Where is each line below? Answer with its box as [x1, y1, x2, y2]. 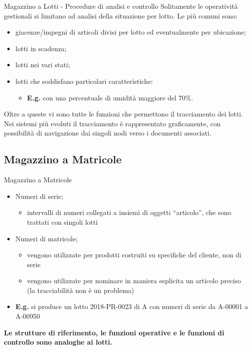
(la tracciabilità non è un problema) [27, 285, 135, 295]
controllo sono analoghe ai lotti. [4, 337, 113, 347]
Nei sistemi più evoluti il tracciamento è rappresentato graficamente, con [4, 118, 221, 128]
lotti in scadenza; [15, 43, 67, 53]
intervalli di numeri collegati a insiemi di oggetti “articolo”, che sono [27, 207, 232, 217]
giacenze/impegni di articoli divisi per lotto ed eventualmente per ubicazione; [15, 27, 246, 37]
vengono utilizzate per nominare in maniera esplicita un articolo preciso [27, 275, 241, 286]
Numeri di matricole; [15, 233, 78, 243]
